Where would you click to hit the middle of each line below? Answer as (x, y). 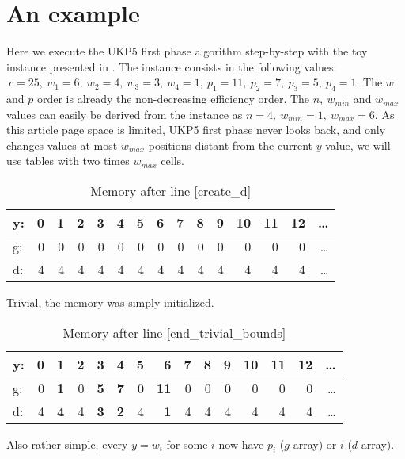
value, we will (358, 145)
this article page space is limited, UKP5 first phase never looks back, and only (196, 130)
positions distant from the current (230, 145)
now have (241, 444)
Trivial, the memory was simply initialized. (110, 302)
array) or (315, 444)
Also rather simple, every (67, 444)
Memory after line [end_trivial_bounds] (174, 332)
